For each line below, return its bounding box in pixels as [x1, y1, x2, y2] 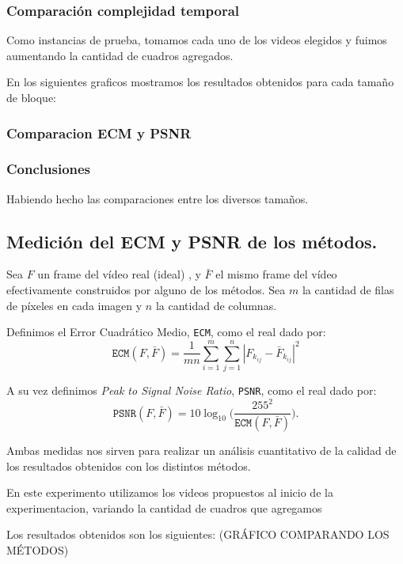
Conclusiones [6, 159, 91, 179]
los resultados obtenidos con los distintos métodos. [6, 457, 251, 474]
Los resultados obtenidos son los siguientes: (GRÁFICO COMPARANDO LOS [6, 526, 390, 543]
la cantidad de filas [302, 282, 394, 298]
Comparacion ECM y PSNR [6, 123, 192, 142]
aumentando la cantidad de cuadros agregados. [6, 47, 234, 63]
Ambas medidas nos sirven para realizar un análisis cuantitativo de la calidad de [6, 442, 397, 459]
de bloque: [6, 89, 57, 105]
